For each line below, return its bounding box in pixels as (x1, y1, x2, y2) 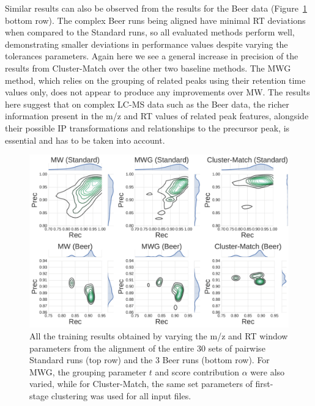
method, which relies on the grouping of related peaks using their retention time (5, 73, 306, 86)
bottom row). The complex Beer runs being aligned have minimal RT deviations (5, 13, 306, 26)
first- (255, 377, 273, 390)
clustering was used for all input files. (51, 389, 191, 402)
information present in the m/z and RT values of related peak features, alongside (5, 109, 309, 122)
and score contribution (155, 365, 240, 378)
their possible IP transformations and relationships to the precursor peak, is (5, 121, 290, 134)
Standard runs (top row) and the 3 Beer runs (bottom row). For (29, 353, 270, 366)
